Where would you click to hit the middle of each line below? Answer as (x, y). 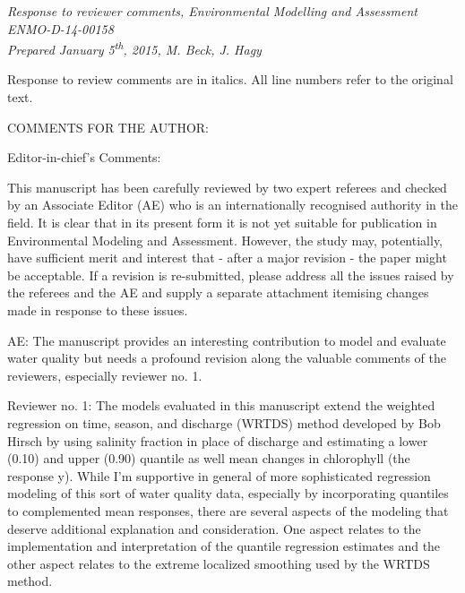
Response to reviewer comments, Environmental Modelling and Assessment (212, 11)
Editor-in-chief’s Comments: (84, 157)
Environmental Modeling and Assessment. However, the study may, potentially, (225, 240)
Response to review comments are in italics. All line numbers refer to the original (230, 79)
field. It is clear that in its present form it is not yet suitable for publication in (222, 222)
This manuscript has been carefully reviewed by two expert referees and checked (227, 187)
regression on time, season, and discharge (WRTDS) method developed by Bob (224, 422)
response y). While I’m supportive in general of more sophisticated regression (219, 475)
